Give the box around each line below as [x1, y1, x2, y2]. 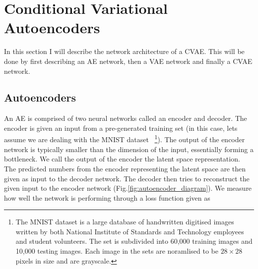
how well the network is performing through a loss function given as [4, 192, 210, 203]
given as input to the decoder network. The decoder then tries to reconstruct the [4, 173, 250, 183]
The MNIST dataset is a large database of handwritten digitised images [15, 216, 234, 227]
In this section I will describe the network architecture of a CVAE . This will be [4, 46, 245, 56]
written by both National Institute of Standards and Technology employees [15, 226, 244, 236]
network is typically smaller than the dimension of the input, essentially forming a [4, 144, 254, 154]
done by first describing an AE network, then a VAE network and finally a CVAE [4, 55, 253, 66]
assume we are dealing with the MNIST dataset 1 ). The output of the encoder [4, 133, 245, 145]
